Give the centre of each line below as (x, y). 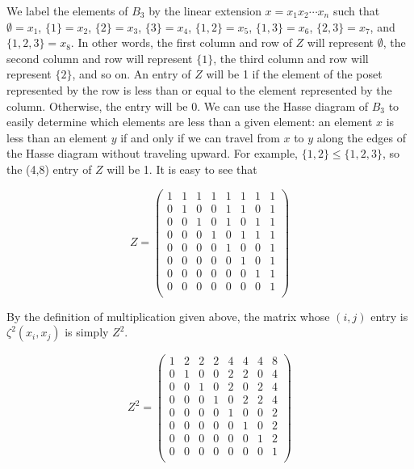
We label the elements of (67, 11)
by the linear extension (205, 11)
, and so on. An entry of (132, 74)
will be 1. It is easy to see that (182, 169)
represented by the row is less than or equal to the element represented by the (199, 89)
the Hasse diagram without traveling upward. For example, (153, 153)
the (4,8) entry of (49, 169)
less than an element (57, 137)
